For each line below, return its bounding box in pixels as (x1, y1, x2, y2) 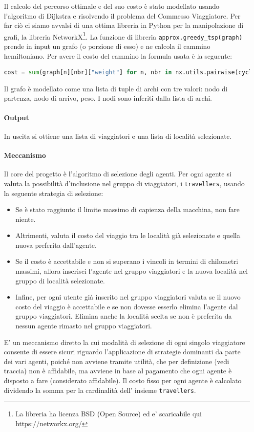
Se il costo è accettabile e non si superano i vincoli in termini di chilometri (15, 256, 238, 266)
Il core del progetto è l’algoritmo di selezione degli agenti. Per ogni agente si (4, 169, 232, 179)
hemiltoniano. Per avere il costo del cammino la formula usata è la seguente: (4, 50, 232, 61)
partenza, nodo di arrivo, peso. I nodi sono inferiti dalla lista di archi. (4, 93, 212, 103)
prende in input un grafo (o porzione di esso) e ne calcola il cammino (4, 41, 211, 51)
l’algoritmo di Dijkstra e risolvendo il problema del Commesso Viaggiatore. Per (4, 10, 241, 21)
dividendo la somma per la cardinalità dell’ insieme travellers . (4, 385, 196, 395)
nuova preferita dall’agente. (15, 239, 97, 250)
